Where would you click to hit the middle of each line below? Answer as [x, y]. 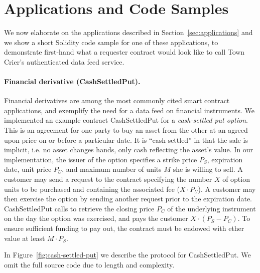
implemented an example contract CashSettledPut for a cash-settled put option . [126, 120]
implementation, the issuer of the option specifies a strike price [101, 159]
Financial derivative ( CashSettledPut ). [72, 81]
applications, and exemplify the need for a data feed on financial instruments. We [129, 110]
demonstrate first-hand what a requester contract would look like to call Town [124, 52]
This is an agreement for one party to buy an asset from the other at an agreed [126, 130]
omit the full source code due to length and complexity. [89, 264]
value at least [25, 238]
